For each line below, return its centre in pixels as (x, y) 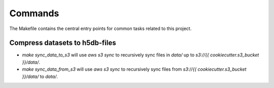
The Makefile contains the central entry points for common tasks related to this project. (100, 28)
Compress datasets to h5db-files (63, 43)
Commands (34, 13)
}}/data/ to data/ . (40, 76)
